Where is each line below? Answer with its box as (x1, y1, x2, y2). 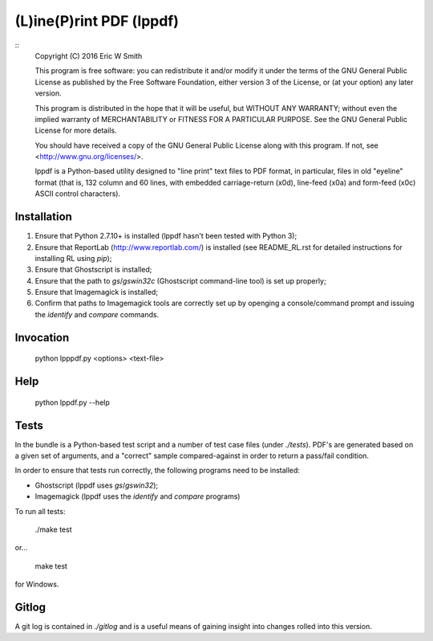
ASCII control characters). (34, 189, 121, 198)
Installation (14, 210, 72, 224)
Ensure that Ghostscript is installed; (34, 265, 152, 275)
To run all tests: (14, 506, 66, 516)
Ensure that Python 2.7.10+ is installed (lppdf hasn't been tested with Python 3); (34, 231, 297, 241)
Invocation (14, 330, 70, 345)
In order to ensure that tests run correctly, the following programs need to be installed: (14, 466, 301, 476)
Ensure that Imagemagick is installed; (34, 288, 159, 297)
